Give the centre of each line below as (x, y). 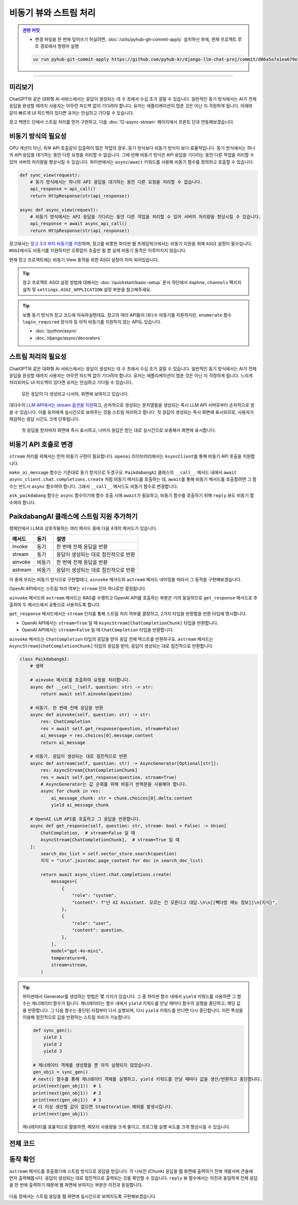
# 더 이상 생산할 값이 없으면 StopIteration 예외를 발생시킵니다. (103, 1107)
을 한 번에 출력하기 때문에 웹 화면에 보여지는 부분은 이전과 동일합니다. (76, 1185)
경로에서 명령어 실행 (59, 46)
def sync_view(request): (50, 175)
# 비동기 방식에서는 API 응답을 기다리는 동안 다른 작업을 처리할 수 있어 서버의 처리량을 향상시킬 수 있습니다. (146, 217)
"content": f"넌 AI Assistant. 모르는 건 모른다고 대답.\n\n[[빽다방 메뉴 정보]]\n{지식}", (175, 902)
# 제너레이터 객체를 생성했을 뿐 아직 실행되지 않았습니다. (93, 1065)
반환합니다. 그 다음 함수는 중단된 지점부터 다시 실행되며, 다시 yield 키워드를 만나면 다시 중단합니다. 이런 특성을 (135, 1010)
